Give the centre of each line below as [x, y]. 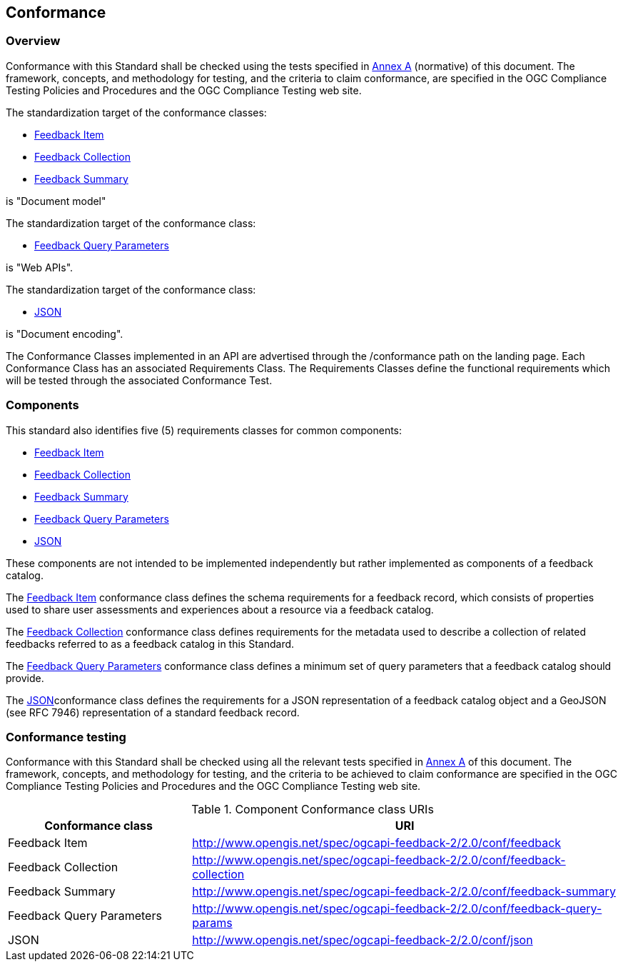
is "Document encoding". [65, 334]
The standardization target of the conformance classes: [136, 112]
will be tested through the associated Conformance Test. [139, 380]
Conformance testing [66, 737]
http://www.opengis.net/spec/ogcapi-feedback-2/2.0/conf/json [363, 940]
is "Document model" [56, 201]
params [212, 923]
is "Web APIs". [40, 267]
